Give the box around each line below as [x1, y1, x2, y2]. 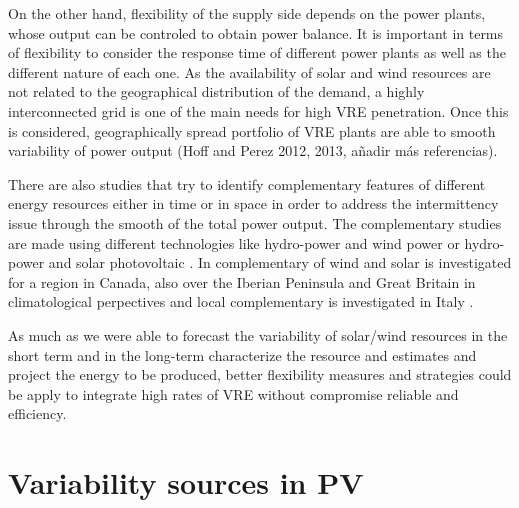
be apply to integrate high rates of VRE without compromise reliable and [8, 383, 459, 404]
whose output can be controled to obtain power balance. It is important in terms [8, 22, 504, 43]
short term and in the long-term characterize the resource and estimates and [8, 344, 477, 365]
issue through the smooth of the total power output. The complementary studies [8, 212, 502, 233]
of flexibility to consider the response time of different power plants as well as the [8, 42, 506, 63]
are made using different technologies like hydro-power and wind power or [8, 232, 460, 253]
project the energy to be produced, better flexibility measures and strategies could [8, 364, 512, 385]
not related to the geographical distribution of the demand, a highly [8, 81, 425, 102]
